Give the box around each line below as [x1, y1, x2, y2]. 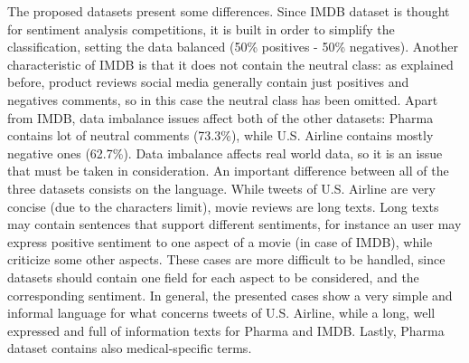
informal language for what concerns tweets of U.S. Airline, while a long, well [7, 303, 436, 322]
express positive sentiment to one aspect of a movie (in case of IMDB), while [7, 232, 433, 251]
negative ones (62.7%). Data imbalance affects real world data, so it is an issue [7, 143, 443, 162]
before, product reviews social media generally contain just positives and [7, 72, 409, 91]
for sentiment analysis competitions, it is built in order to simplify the [7, 19, 395, 38]
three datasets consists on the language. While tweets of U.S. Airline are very [7, 178, 436, 197]
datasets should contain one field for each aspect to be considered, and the [7, 267, 419, 286]
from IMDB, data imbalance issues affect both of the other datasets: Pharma [7, 108, 434, 127]
